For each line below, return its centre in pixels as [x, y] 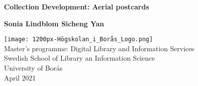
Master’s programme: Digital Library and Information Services [99, 48]
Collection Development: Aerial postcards [77, 6]
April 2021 [20, 77]
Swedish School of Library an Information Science [79, 58]
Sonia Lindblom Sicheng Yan [54, 23]
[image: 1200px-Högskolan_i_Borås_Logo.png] [78, 40]
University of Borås [33, 68]
